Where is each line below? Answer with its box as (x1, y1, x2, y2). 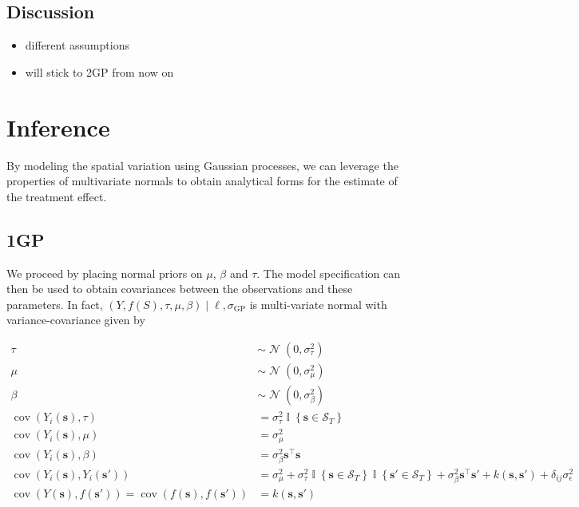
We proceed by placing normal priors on (6, 264, 203, 281)
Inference (6, 110, 110, 143)
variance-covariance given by (6, 311, 145, 328)
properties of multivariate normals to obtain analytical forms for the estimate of (6, 172, 398, 189)
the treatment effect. (6, 188, 107, 204)
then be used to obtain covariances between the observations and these (6, 280, 353, 297)
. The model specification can (256, 264, 401, 281)
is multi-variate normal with (249, 295, 387, 312)
